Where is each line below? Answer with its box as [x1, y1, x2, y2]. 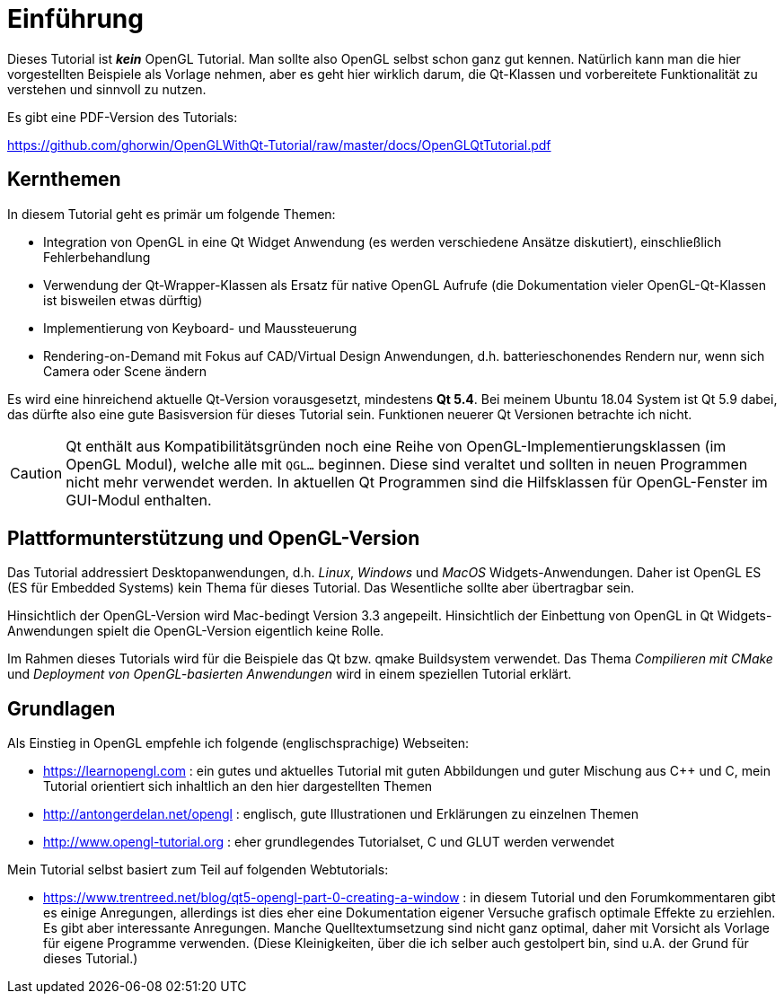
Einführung [7, 4, 144, 34]
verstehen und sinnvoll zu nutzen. [7, 81, 207, 97]
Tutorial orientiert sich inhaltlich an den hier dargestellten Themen [43, 778, 433, 795]
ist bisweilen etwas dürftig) [43, 292, 203, 308]
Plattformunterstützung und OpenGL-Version [7, 527, 420, 550]
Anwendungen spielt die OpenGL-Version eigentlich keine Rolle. [7, 623, 384, 639]
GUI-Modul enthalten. [66, 490, 212, 509]
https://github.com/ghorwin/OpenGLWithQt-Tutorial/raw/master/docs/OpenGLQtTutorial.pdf [7, 136, 551, 153]
